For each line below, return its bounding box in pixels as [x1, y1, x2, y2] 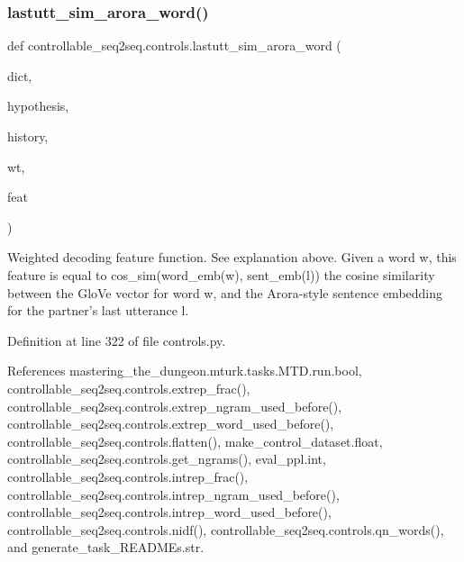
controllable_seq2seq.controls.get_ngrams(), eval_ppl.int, [7, 449, 326, 468]
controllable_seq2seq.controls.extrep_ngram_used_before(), [7, 396, 342, 415]
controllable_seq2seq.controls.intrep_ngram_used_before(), [7, 485, 340, 503]
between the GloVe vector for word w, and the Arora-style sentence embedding [7, 283, 443, 302]
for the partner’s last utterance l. [7, 301, 189, 320]
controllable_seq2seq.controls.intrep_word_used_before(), [7, 503, 332, 521]
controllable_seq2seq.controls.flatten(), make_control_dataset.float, [7, 431, 383, 450]
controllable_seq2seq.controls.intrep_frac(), [7, 467, 249, 485]
